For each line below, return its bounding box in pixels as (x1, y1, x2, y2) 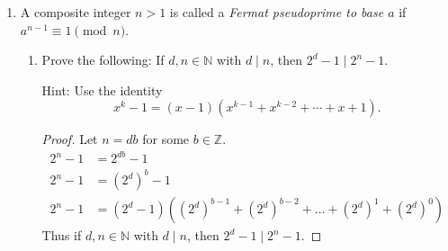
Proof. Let (41, 130, 98, 148)
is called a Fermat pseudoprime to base (169, 3, 384, 21)
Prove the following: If (41, 50, 165, 69)
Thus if (41, 226, 82, 245)
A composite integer (20, 3, 131, 21)
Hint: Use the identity (41, 80, 163, 99)
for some (142, 130, 190, 148)
